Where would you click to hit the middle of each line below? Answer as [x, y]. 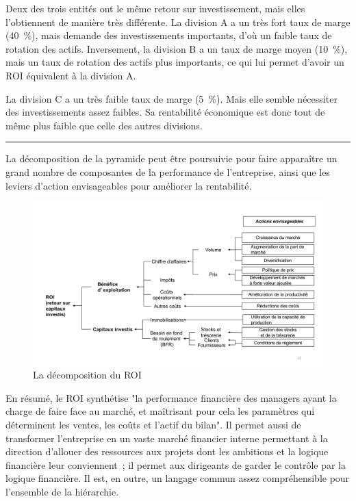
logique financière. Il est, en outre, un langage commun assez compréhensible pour [178, 478]
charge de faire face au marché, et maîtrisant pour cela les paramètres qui [160, 411]
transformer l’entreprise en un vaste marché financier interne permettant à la [167, 438]
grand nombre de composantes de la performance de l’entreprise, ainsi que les [168, 171]
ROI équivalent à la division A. [71, 75]
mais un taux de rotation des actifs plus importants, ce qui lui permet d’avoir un [175, 62]
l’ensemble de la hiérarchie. [62, 491]
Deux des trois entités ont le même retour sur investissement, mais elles [155, 8]
